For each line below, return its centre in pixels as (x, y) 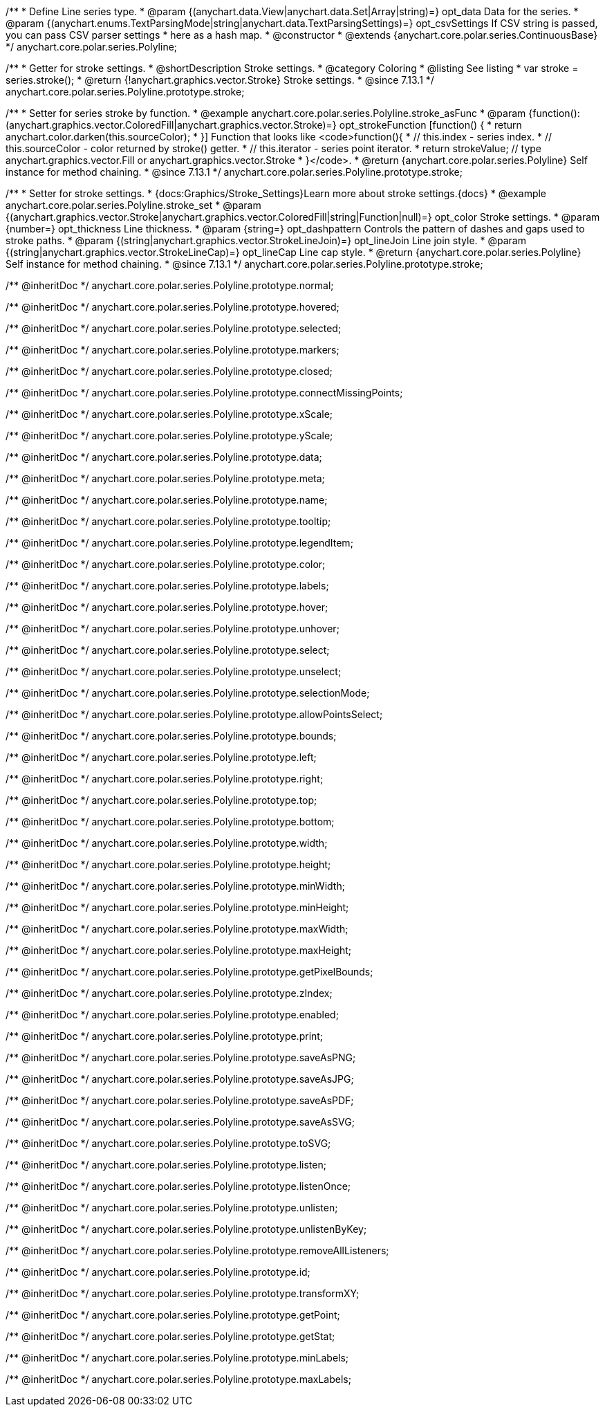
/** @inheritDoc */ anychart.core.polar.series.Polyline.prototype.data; (164, 457)
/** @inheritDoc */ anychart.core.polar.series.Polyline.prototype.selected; (174, 328)
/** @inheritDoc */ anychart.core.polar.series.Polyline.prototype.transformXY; (183, 1293)
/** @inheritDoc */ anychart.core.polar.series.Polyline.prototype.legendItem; (179, 543)
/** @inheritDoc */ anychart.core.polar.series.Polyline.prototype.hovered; (173, 307)
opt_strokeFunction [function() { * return (430, 125)
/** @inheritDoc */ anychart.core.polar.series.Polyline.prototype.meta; (165, 478)
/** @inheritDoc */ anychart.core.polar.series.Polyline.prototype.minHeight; (177, 907)
